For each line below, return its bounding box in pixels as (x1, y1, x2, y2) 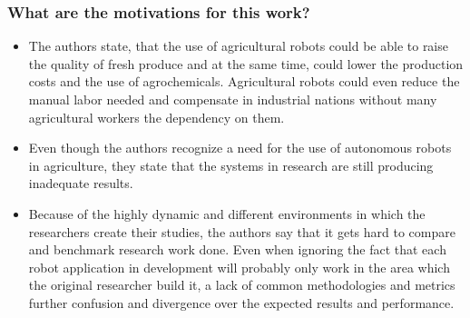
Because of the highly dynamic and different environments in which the (28, 204, 426, 223)
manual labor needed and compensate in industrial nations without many (28, 90, 437, 108)
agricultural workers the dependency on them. (28, 107, 285, 126)
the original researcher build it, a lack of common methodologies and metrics (28, 275, 455, 294)
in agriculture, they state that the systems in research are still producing (28, 155, 434, 174)
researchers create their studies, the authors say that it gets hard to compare (28, 222, 455, 241)
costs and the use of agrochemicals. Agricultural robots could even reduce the (28, 72, 460, 91)
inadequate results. (28, 174, 133, 193)
